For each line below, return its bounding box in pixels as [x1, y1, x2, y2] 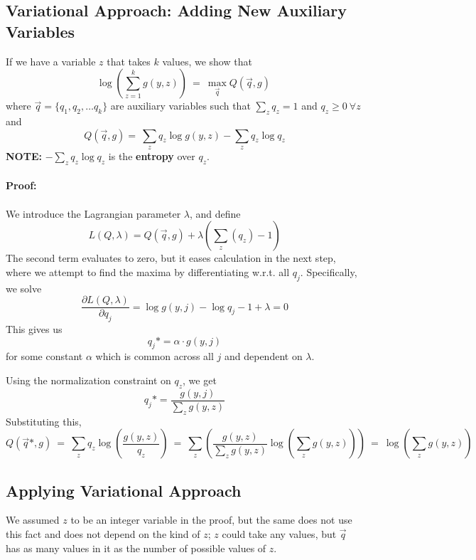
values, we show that [162, 53, 252, 68]
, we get [183, 372, 217, 387]
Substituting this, [6, 413, 82, 428]
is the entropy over [108, 148, 195, 163]
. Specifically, [300, 264, 357, 279]
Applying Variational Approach [6, 479, 242, 501]
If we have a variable [6, 53, 96, 68]
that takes [107, 53, 151, 68]
